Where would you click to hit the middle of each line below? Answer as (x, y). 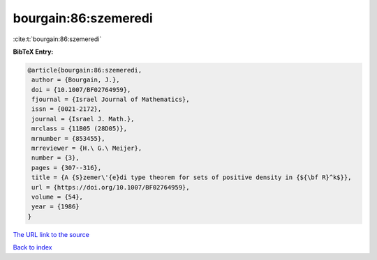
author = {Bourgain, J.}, (76, 80)
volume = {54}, (58, 197)
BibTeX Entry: (33, 52)
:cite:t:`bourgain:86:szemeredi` (57, 39)
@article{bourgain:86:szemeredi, (85, 70)
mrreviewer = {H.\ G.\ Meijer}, (87, 148)
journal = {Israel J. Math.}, (83, 119)
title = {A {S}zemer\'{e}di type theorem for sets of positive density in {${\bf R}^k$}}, (192, 177)
